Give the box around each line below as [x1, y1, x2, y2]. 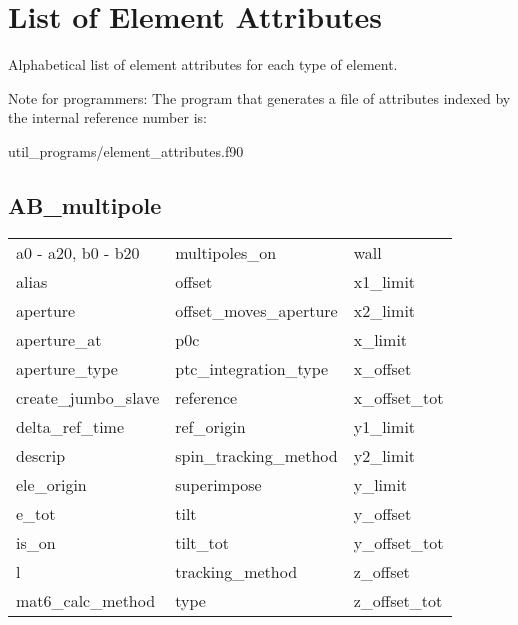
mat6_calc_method [16, 588, 156, 612]
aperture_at [16, 327, 102, 351]
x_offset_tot [353, 385, 444, 409]
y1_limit [353, 414, 416, 438]
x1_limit [353, 269, 416, 293]
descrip [16, 443, 66, 467]
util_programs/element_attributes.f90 [8, 140, 244, 161]
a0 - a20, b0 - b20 [16, 240, 140, 264]
